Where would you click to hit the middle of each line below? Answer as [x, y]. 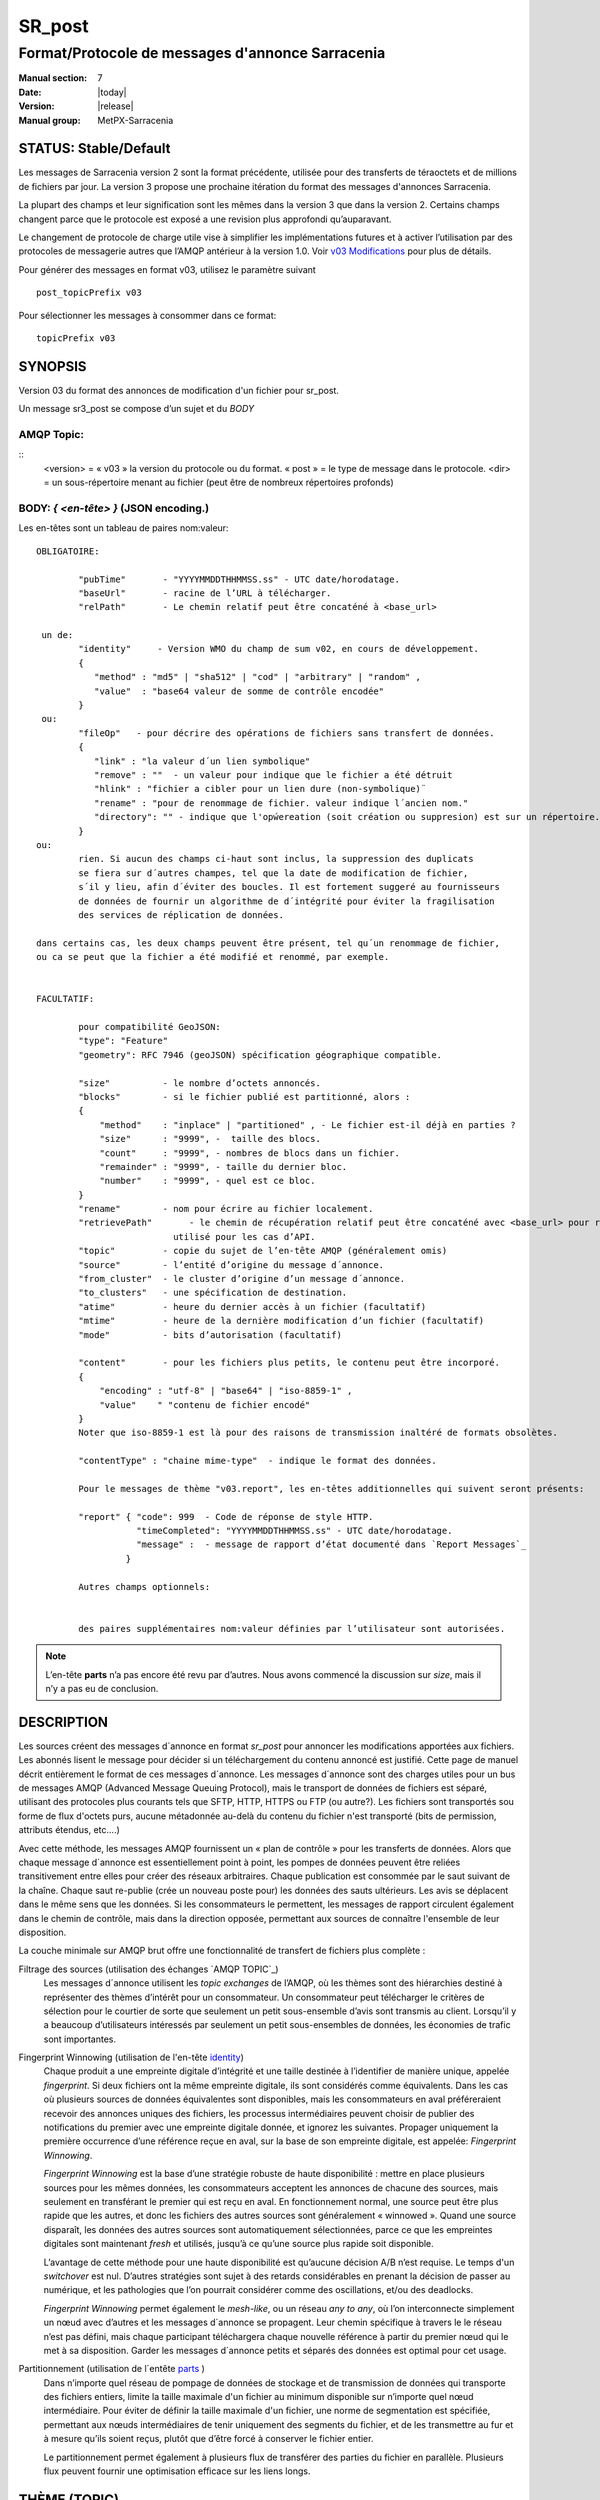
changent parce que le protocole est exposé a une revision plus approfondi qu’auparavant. [205, 219]
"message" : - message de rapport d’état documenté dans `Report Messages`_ [331, 1544]
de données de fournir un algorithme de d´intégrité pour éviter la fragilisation [286, 901]
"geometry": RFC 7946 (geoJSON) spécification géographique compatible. [260, 1054]
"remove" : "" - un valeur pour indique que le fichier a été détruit [273, 774]
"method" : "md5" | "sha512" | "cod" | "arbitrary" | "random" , [257, 677]
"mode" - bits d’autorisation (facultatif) [210, 1334]
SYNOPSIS [52, 366]
